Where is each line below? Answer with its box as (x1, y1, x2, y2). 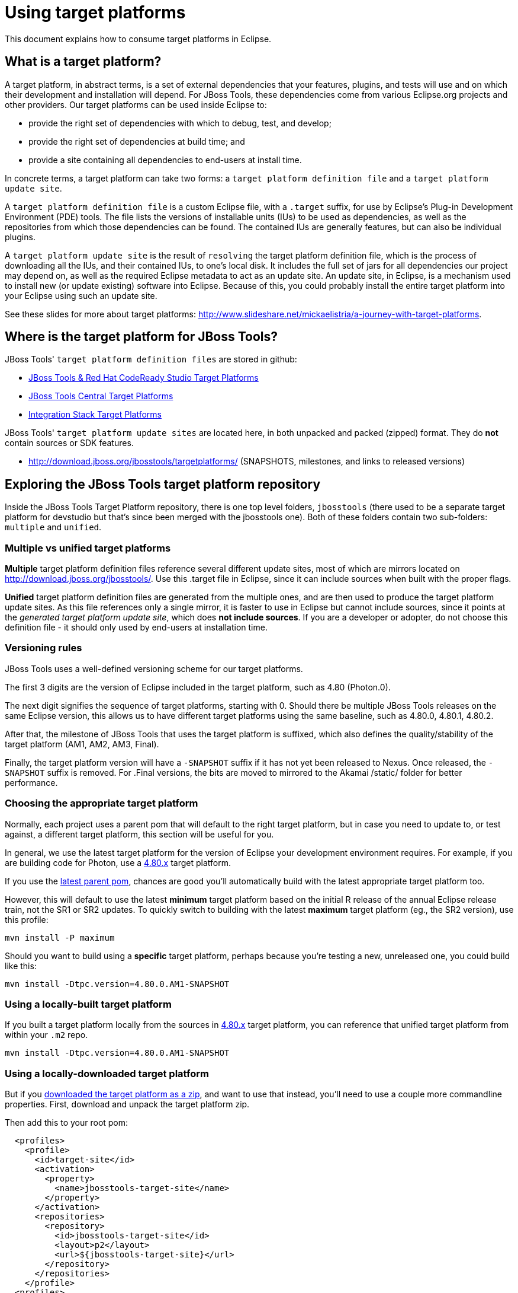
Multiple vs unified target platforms (5, 542, 171, 554)
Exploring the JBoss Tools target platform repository (5, 476, 321, 492)
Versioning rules (5, 642, 82, 654)
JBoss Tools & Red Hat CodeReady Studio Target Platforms (28, 372, 259, 383)
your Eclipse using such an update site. (5, 290, 157, 301)
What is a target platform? (5, 54, 162, 69)
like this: (5, 960, 37, 971)
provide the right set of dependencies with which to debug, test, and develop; (28, 117, 332, 128)
